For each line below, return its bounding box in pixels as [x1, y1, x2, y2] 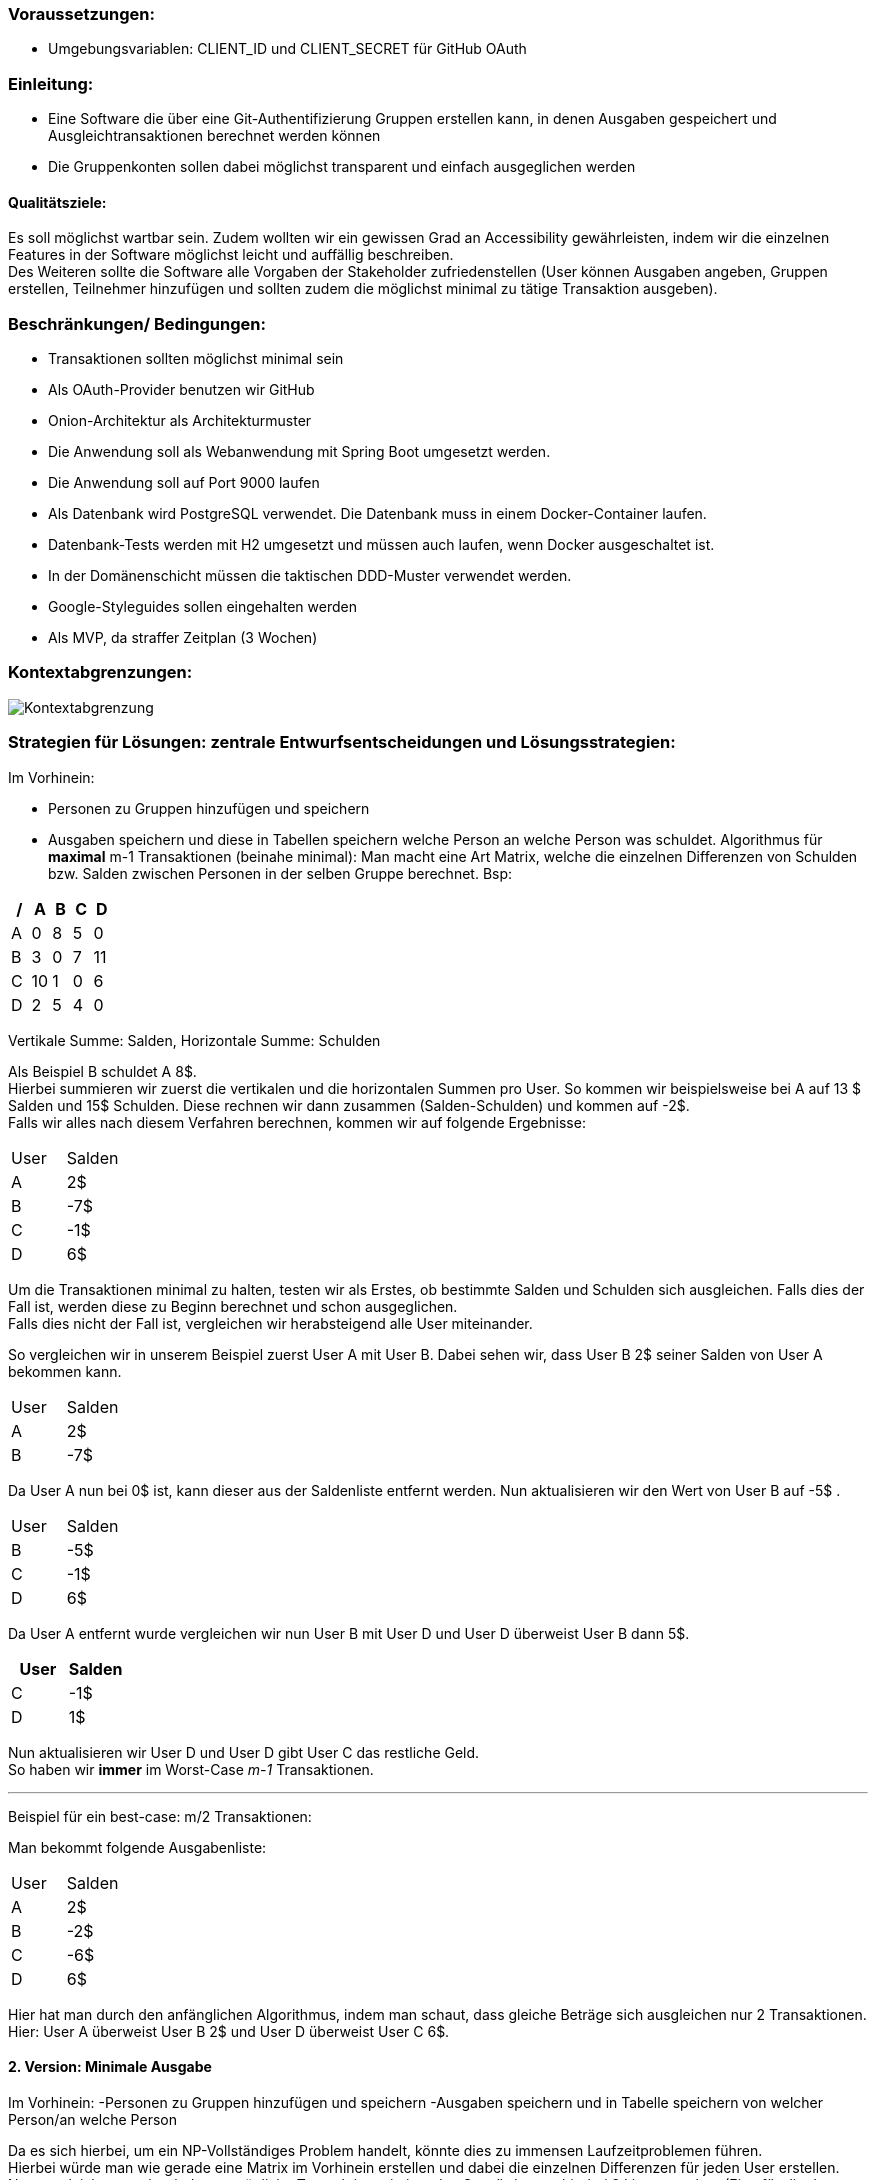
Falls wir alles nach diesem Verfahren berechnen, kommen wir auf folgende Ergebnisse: [8, 1113, 586, 1131]
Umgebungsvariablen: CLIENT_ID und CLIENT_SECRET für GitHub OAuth [48, 40, 527, 58]
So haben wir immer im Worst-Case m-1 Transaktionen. [8, 1760, 374, 1778]
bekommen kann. [8, 1362, 122, 1380]
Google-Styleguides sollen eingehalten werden [48, 598, 357, 616]
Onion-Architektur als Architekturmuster [48, 412, 312, 430]
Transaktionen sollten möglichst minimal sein [48, 350, 344, 368]
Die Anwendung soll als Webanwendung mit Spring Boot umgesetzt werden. [48, 443, 551, 461]
